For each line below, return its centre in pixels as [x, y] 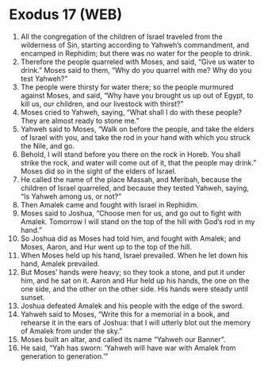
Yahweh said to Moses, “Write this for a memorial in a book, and [125, 314]
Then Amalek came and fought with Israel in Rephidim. [109, 204]
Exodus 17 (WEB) [65, 15]
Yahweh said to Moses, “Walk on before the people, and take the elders [137, 129]
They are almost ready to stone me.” [80, 120]
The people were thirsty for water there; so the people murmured [127, 87]
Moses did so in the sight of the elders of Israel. [98, 171]
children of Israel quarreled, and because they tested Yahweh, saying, [134, 188]
